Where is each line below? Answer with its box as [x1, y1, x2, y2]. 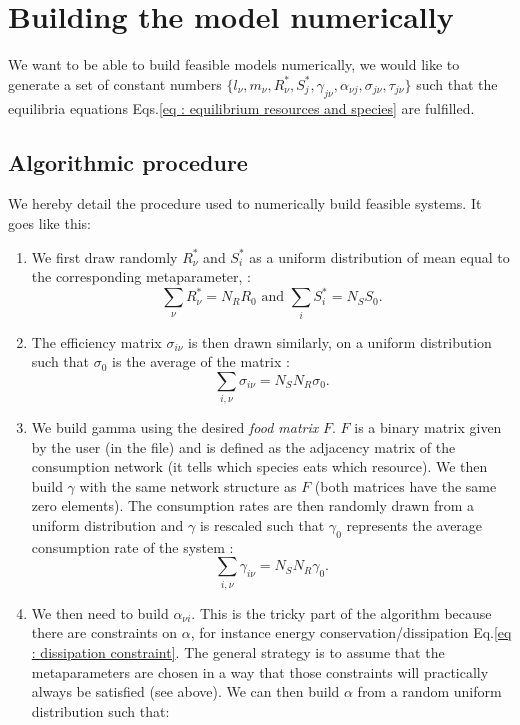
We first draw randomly [31, 246, 178, 267]
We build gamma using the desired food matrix [31, 417, 319, 438]
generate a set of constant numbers [8, 73, 222, 94]
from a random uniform [357, 681, 502, 702]
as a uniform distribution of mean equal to [249, 246, 510, 267]
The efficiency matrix [31, 331, 162, 352]
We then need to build [31, 602, 169, 623]
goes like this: [8, 212, 91, 233]
